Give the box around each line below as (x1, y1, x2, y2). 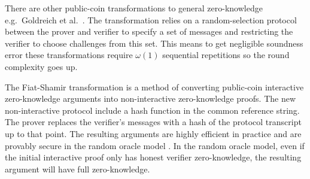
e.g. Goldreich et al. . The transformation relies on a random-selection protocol (5, 13, 297, 26)
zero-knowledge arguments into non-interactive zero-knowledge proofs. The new (5, 92, 296, 105)
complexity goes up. (5, 60, 78, 72)
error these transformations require (5, 48, 133, 61)
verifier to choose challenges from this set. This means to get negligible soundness (5, 37, 303, 49)
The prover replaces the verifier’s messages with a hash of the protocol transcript (5, 116, 302, 128)
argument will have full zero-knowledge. (5, 162, 150, 175)
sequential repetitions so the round (162, 48, 290, 61)
